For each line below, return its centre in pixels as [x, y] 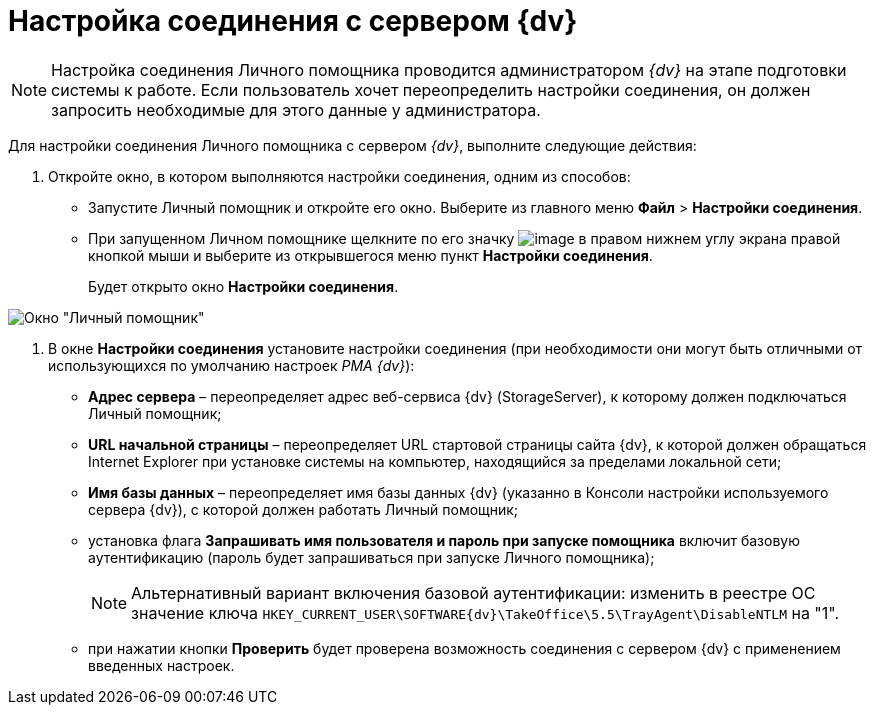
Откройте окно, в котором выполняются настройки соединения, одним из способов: [339, 176]
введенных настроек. [161, 665]
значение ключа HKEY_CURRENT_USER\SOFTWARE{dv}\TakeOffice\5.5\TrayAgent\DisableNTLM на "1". [485, 612]
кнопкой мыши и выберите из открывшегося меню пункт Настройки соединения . [370, 255]
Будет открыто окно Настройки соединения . [243, 286]
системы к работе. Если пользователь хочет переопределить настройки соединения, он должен [431, 89]
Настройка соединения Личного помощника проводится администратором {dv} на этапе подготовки [449, 69]
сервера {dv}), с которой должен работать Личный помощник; [303, 509]
